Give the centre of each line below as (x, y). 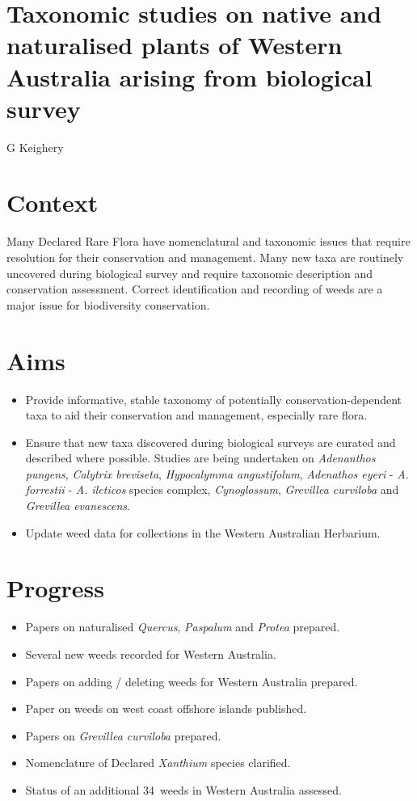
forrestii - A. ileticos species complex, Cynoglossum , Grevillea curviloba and (212, 489)
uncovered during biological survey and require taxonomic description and (190, 273)
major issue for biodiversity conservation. (108, 304)
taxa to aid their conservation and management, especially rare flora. (196, 415)
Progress (55, 588)
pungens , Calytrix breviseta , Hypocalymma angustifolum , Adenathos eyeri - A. (217, 473)
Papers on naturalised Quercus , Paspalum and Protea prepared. (183, 627)
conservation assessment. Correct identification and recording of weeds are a (195, 289)
